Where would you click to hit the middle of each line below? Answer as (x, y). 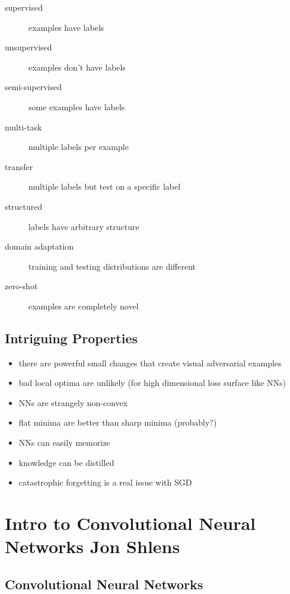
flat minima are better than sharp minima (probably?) (118, 422)
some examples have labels (77, 106)
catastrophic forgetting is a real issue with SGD (105, 482)
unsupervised (28, 47)
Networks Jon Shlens (93, 546)
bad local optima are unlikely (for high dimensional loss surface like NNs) (152, 383)
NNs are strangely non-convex (73, 402)
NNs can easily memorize (64, 443)
